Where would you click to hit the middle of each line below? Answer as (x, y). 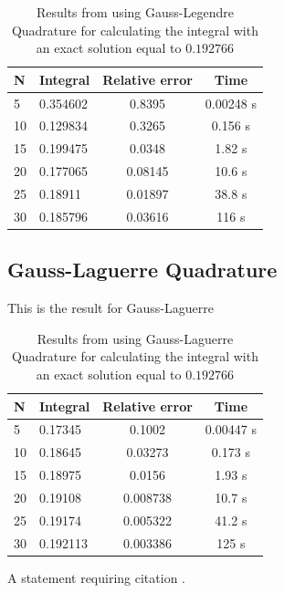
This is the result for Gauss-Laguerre (110, 308)
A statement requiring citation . (97, 577)
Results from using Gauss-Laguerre (135, 338)
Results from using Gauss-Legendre (135, 12)
